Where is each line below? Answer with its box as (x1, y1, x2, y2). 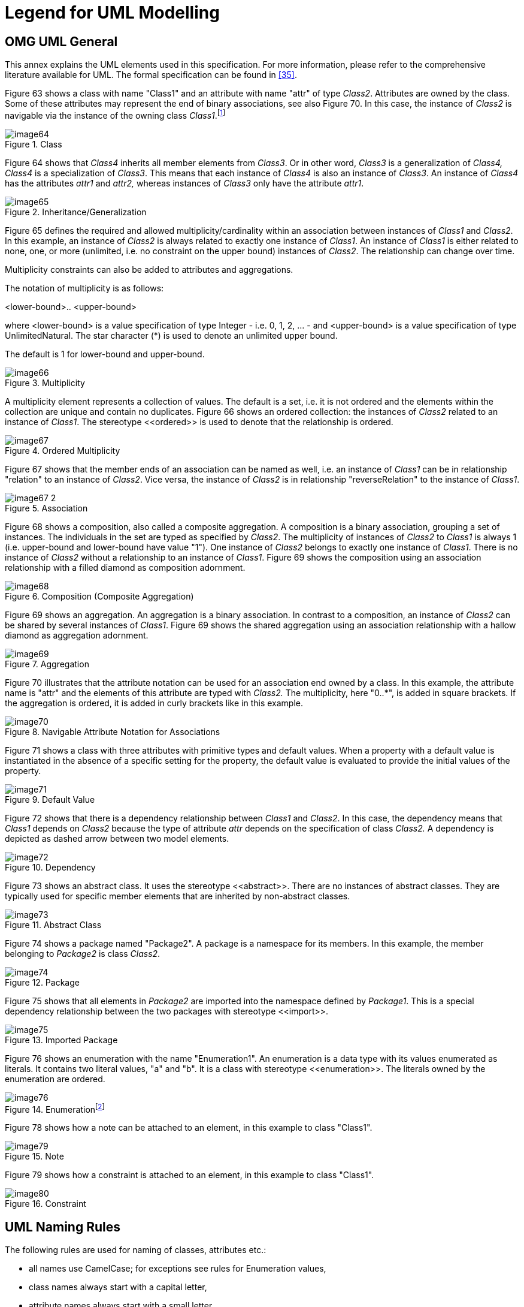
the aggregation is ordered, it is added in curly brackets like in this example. (5, 697, 303, 708)
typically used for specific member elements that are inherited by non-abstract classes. (5, 890, 350, 901)
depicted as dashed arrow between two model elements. (5, 833, 229, 844)
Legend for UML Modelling (5, 2, 220, 23)
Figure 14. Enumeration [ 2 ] (5, 1102, 105, 1115)
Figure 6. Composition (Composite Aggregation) (5, 591, 194, 601)
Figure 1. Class (5, 138, 62, 149)
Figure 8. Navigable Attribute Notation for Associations (5, 726, 220, 737)
